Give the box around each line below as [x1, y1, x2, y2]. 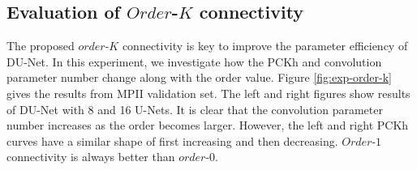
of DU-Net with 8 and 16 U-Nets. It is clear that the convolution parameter [6, 100, 383, 117]
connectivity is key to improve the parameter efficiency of [122, 37, 408, 54]
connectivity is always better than [6, 148, 175, 165]
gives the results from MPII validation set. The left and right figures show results [6, 84, 411, 101]
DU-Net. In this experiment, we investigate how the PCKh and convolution [6, 53, 382, 70]
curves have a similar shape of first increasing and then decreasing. [6, 132, 338, 149]
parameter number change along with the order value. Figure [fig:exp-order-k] [6, 69, 392, 86]
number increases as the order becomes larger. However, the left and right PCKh [6, 117, 409, 134]
